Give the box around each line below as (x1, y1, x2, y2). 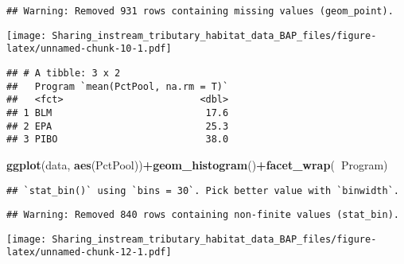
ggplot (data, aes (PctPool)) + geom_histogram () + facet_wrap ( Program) (6, 156, 388, 173)
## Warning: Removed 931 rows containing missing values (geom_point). (6, 6, 394, 17)
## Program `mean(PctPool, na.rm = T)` (6, 80, 229, 92)
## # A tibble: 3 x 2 (6, 67, 121, 79)
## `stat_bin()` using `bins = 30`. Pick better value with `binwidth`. (6, 184, 399, 196)
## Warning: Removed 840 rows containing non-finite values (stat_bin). (6, 209, 399, 221)
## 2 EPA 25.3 (6, 120, 229, 132)
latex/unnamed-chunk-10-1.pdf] (6, 43, 172, 55)
